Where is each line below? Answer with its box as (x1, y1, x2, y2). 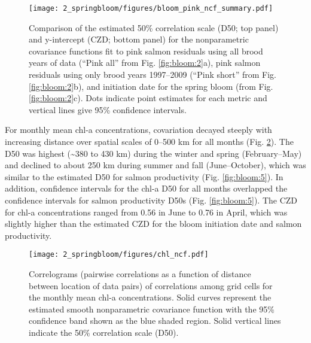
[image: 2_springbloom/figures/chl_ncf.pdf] (29, 250, 209, 259)
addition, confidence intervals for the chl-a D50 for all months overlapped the (5, 182, 288, 195)
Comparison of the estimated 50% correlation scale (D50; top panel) (29, 21, 279, 34)
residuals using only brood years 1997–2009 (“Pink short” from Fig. (29, 68, 277, 81)
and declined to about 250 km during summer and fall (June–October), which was (5, 159, 306, 171)
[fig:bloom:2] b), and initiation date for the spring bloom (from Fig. (29, 80, 273, 92)
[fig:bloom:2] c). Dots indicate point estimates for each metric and (29, 92, 267, 104)
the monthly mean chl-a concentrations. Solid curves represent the (29, 291, 272, 303)
